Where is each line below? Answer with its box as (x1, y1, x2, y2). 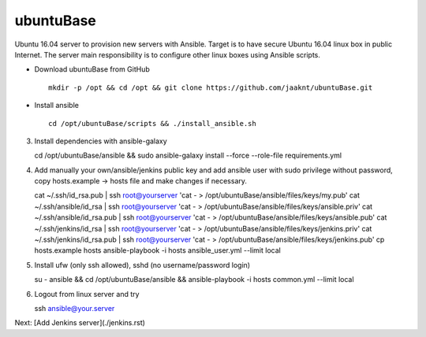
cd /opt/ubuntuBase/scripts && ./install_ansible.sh (48, 119, 256, 128)
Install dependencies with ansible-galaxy (34, 136, 167, 146)
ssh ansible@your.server (34, 303, 115, 313)
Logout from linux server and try (34, 289, 140, 298)
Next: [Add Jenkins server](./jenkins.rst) (14, 318, 146, 328)
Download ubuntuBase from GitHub (34, 65, 150, 74)
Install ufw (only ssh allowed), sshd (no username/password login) (34, 260, 251, 269)
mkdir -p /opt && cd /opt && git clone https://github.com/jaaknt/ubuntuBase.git (48, 83, 373, 92)
